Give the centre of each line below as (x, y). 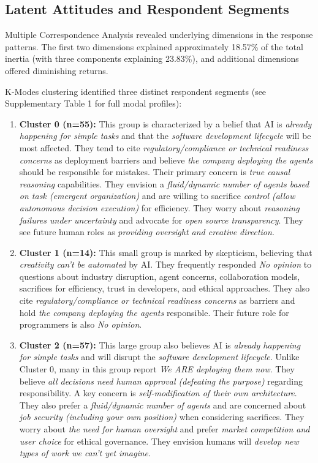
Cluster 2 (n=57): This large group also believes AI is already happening (160, 344)
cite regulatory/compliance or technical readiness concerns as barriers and (157, 300)
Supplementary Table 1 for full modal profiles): (93, 103)
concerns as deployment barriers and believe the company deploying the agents (166, 160)
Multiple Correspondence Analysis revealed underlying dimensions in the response (159, 35)
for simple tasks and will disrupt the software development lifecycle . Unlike (159, 357)
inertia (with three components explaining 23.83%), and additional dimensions (152, 58)
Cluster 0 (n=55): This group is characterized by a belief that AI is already (165, 123)
